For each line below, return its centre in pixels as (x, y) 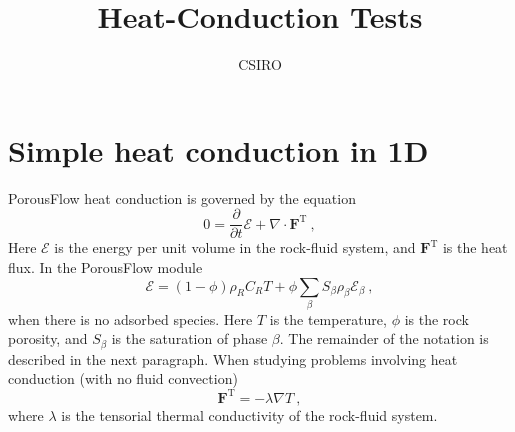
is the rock (436, 318)
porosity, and (48, 338)
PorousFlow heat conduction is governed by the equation (182, 197)
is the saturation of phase (189, 338)
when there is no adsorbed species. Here (130, 318)
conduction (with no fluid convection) (123, 378)
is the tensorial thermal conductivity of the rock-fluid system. (249, 414)
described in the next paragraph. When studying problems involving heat (233, 358)
